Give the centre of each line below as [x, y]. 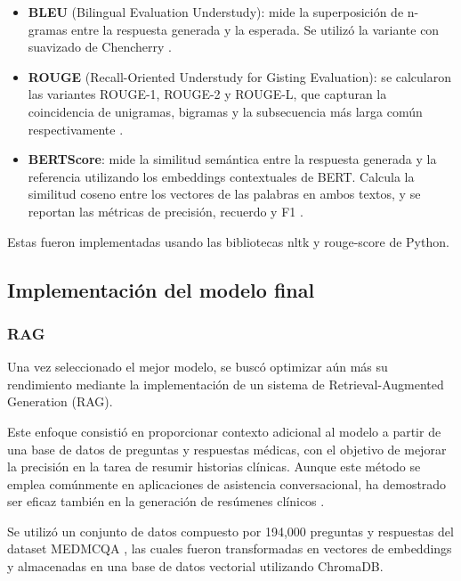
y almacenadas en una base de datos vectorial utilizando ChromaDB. [195, 566]
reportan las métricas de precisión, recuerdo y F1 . [166, 211]
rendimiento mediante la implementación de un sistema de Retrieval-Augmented [226, 384]
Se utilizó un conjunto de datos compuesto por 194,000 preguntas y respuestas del [230, 531]
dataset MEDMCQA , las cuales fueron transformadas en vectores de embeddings [230, 548]
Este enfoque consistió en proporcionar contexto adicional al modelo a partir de [224, 431]
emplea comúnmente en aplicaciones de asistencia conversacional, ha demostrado [227, 483]
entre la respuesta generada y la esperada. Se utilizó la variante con [255, 29]
